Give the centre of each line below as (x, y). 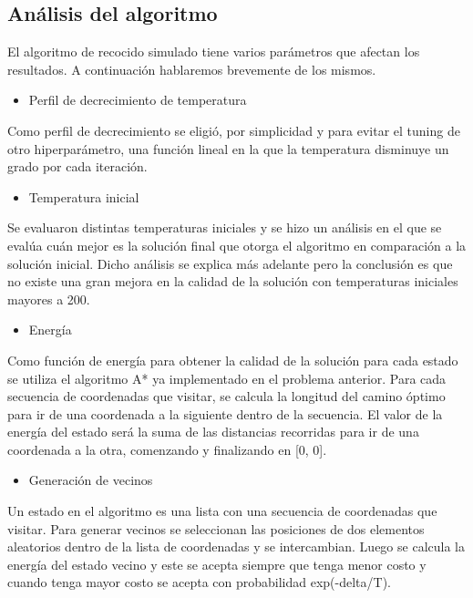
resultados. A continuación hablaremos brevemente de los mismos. (192, 69)
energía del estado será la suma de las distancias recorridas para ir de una (213, 432)
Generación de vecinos (91, 480)
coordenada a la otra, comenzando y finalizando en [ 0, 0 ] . (167, 449)
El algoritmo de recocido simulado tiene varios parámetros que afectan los (214, 52)
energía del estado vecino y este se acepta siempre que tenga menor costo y (217, 564)
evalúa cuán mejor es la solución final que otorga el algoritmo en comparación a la (237, 245)
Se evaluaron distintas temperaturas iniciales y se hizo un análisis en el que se (225, 227)
